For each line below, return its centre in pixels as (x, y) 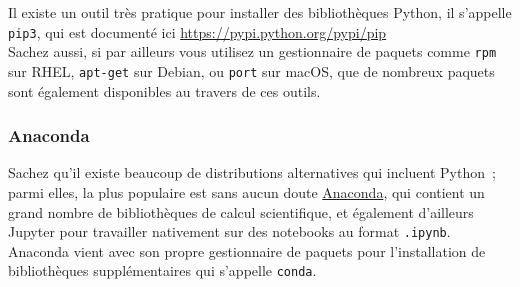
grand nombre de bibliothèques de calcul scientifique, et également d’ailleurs (241, 211)
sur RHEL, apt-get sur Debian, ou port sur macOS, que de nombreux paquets (251, 70)
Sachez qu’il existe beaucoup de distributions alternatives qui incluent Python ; (252, 172)
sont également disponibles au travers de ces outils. (164, 90)
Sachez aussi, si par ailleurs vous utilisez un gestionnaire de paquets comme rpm (252, 51)
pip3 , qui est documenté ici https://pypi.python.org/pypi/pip (197, 31)
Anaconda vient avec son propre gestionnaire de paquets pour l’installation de (247, 250)
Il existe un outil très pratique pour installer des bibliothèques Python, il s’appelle (260, 12)
